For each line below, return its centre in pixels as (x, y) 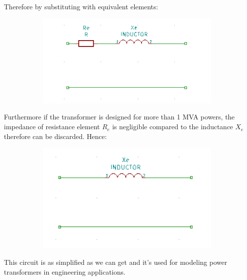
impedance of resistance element (52, 127)
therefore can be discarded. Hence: (55, 136)
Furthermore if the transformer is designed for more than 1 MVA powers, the (119, 117)
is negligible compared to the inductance (173, 127)
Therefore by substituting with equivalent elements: (81, 6)
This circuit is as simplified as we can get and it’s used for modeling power (116, 262)
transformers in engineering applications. (65, 271)
